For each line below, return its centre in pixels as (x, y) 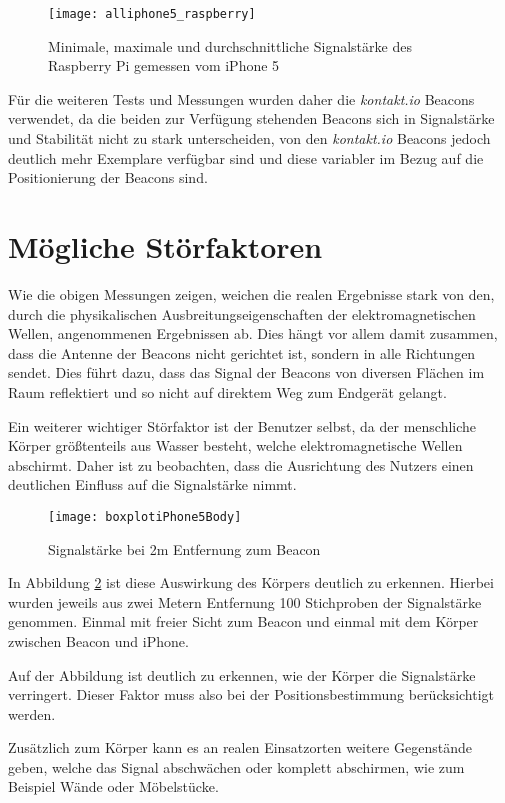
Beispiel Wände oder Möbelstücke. (113, 786)
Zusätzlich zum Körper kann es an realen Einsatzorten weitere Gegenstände (240, 747)
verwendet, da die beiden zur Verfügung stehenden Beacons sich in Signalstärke (251, 118)
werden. (32, 713)
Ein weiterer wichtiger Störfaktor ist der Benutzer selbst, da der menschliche (242, 425)
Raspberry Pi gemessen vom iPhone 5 (164, 65)
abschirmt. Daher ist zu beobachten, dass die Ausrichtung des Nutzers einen (241, 464)
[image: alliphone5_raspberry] (152, 14)
